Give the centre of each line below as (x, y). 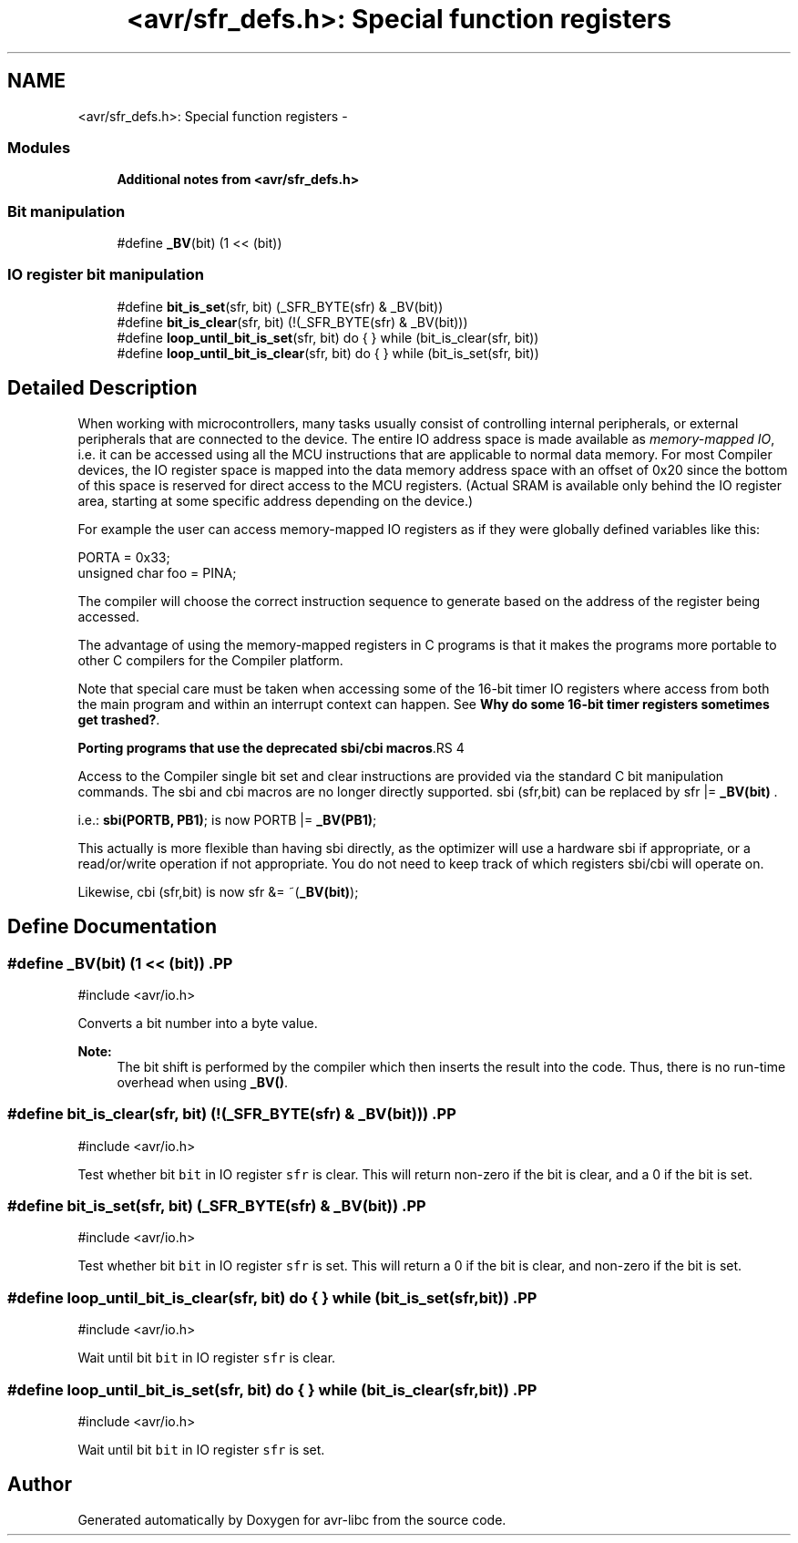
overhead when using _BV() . (203, 1082)
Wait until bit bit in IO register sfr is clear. (207, 1358)
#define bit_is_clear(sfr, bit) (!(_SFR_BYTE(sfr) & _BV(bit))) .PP (232, 1114)
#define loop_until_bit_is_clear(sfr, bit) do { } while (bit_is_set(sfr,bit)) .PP (272, 1297)
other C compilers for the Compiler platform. (210, 660)
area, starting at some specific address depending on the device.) (276, 500)
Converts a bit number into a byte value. (198, 1023)
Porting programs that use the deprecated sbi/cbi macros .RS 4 (271, 747)
